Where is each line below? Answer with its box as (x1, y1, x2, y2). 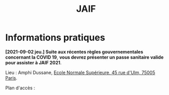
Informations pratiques (5, 32, 105, 43)
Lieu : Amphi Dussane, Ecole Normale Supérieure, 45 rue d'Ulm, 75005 (5, 69, 155, 76)
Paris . (5, 75, 18, 81)
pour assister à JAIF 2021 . (5, 59, 62, 65)
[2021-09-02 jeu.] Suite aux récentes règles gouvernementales (5, 49, 143, 55)
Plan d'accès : (5, 85, 35, 91)
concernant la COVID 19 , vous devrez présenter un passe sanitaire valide (5, 54, 164, 60)
